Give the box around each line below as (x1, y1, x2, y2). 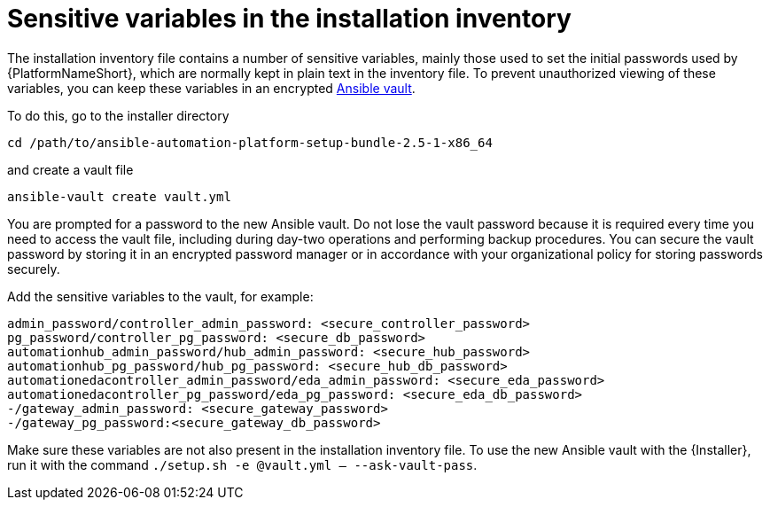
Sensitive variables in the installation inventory (7, 4, 572, 34)
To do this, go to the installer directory (7, 107, 229, 123)
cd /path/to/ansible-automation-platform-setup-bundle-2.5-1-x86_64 (7, 135, 493, 150)
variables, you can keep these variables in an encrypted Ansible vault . (7, 80, 416, 96)
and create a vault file (7, 161, 134, 177)
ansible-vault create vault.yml (7, 189, 231, 204)
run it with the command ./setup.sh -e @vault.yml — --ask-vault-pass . (7, 456, 478, 472)
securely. (7, 261, 60, 277)
